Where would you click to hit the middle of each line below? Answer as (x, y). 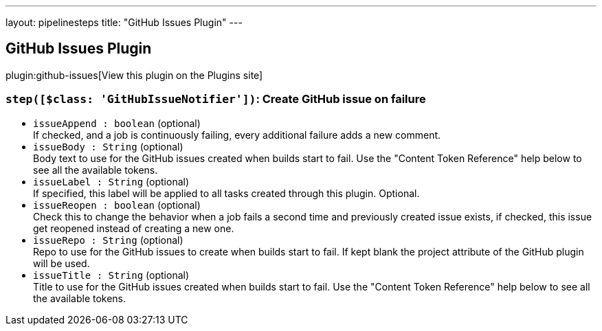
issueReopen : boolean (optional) (117, 205)
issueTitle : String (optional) (111, 275)
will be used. (62, 263)
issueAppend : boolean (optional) (117, 123)
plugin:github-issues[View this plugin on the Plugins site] (134, 75)
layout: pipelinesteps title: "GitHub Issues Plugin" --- (124, 22)
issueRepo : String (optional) (108, 240)
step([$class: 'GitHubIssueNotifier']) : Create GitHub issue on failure (216, 99)
